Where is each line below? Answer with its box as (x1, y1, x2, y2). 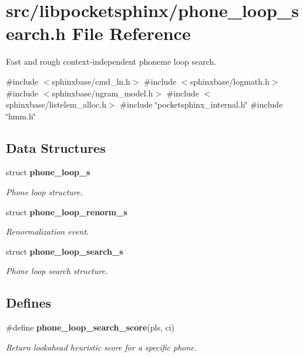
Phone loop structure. (6, 186, 83, 198)
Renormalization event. (6, 225, 89, 238)
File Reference (72, 21, 191, 45)
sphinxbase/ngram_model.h (52, 86, 153, 99)
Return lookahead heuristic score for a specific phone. (6, 341, 197, 353)
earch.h (6, 21, 66, 45)
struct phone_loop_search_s (6, 245, 123, 257)
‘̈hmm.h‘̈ (6, 109, 36, 122)
